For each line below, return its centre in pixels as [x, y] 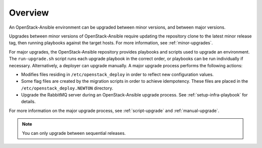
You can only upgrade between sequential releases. [74, 133]
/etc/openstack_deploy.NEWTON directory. [67, 88]
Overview [29, 13]
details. [28, 102]
